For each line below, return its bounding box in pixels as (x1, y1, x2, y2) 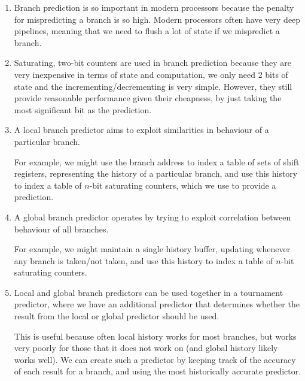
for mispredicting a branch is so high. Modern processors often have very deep (14, 13, 301, 25)
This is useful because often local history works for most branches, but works (14, 329, 297, 342)
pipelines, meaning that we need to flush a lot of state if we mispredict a (14, 25, 280, 37)
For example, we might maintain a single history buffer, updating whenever (14, 243, 291, 255)
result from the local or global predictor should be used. (14, 310, 219, 322)
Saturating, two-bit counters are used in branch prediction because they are (14, 56, 292, 69)
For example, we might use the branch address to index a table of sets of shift (14, 155, 300, 168)
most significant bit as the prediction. (14, 103, 152, 116)
